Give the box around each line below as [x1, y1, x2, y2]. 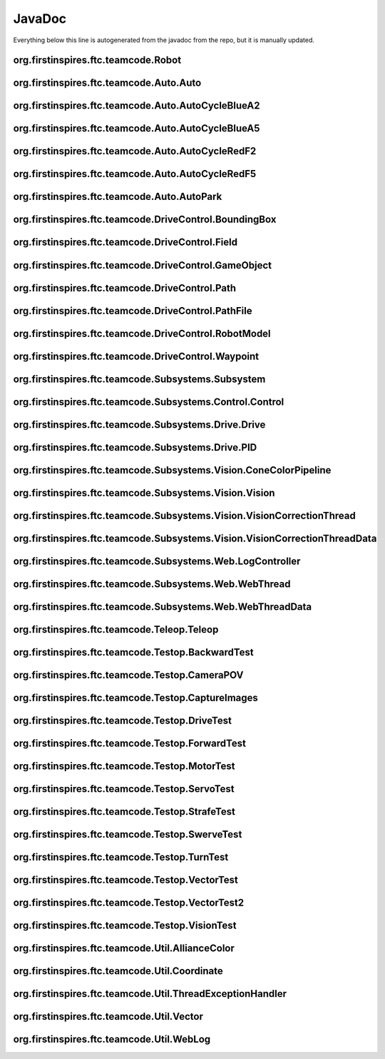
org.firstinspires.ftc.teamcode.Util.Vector [13, 1010, 203, 1023]
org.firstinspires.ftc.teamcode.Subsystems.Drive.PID [13, 441, 257, 453]
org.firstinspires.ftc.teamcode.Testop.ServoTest [13, 783, 235, 795]
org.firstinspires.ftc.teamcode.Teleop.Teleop [13, 623, 219, 636]
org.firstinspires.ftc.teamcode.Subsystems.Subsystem [13, 373, 266, 385]
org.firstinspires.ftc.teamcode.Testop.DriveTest [13, 714, 232, 726]
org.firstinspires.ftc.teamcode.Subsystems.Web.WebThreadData [13, 601, 312, 613]
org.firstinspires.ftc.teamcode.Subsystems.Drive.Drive [13, 418, 266, 431]
